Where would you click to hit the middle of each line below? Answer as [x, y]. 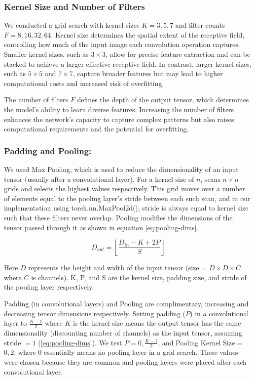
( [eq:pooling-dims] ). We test [80, 342]
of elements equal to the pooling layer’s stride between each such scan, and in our [127, 198]
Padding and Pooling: [48, 150]
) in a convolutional [219, 313]
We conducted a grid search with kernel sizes [72, 25]
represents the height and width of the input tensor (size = [118, 268]
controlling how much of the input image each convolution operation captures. [122, 44]
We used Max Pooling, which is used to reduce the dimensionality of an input [121, 169]
